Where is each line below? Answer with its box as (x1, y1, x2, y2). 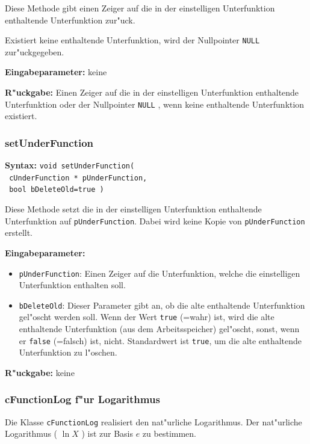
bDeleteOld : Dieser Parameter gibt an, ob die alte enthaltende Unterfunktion (19, 298, 305, 311)
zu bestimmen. (142, 427, 196, 440)
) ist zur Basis (81, 427, 134, 440)
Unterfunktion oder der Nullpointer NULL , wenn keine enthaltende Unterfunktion (5, 97, 305, 110)
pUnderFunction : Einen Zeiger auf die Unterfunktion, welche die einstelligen (19, 267, 300, 279)
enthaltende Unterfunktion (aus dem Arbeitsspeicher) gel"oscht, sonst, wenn (19, 322, 300, 335)
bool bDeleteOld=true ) (9, 185, 104, 194)
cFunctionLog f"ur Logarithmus (5, 392, 160, 407)
